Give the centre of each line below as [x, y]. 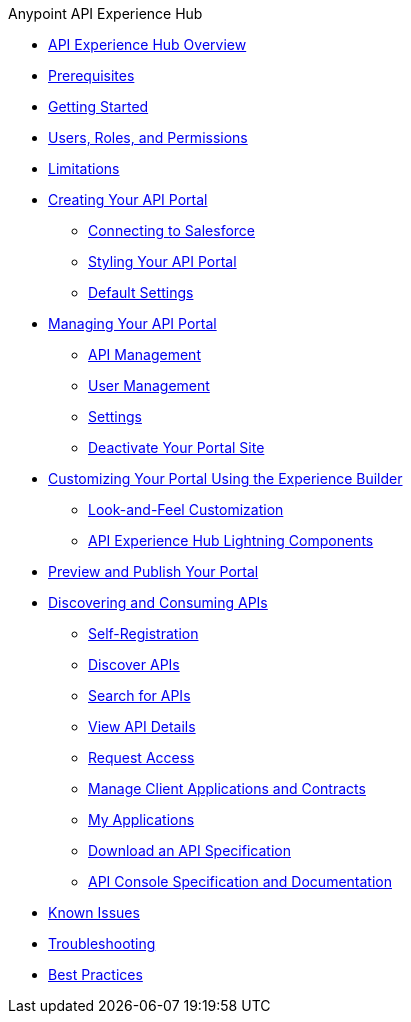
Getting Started [98, 106]
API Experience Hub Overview [147, 44]
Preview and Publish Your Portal [153, 571]
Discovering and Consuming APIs [158, 602]
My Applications [141, 819]
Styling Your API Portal [162, 261]
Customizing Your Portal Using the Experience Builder [225, 478]
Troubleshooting [102, 943]
